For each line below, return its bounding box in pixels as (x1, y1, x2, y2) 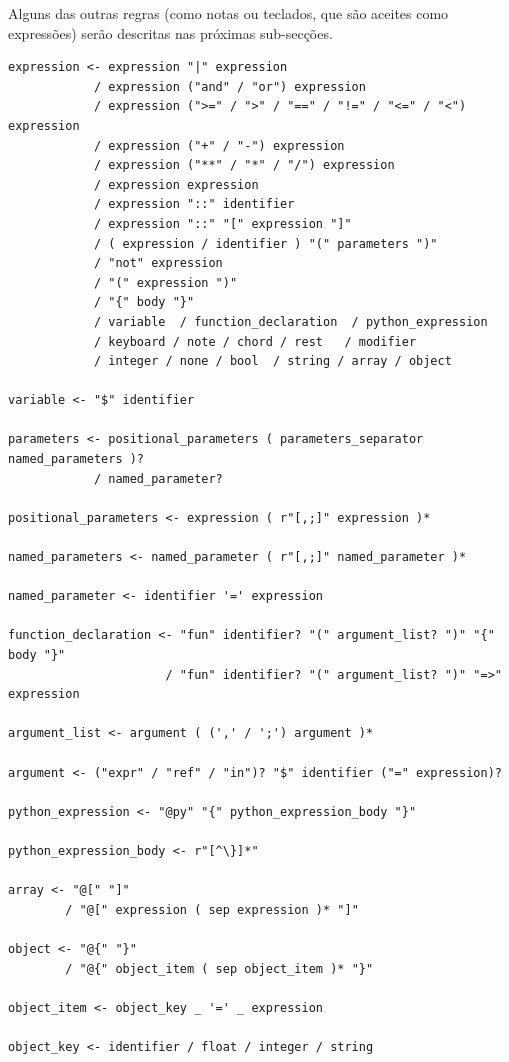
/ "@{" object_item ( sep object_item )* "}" (65, 961, 374, 976)
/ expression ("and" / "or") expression (93, 79, 366, 94)
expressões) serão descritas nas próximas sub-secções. (8, 22, 333, 43)
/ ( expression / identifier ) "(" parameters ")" (93, 236, 438, 251)
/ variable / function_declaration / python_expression (93, 314, 488, 329)
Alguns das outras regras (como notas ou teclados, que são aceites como (8, 3, 449, 23)
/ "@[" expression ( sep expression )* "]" (65, 902, 359, 917)
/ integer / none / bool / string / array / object (93, 354, 452, 369)
